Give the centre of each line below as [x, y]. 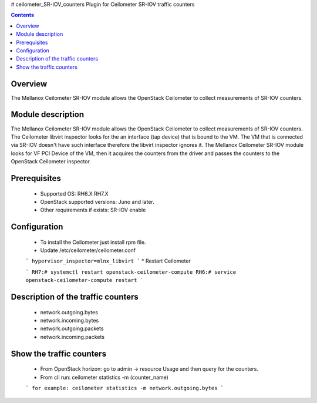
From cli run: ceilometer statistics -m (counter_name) [104, 377]
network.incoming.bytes [70, 321]
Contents [23, 15]
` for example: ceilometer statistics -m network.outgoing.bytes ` [125, 388]
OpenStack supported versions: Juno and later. [97, 201]
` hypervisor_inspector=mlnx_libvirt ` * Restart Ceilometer [108, 261]
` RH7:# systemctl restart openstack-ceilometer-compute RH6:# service [131, 272]
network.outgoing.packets [72, 328]
